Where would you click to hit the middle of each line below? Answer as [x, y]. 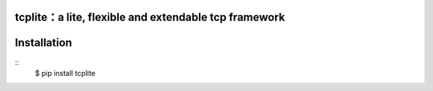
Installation [43, 43]
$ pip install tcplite [65, 73]
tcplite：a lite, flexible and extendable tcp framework [150, 17]
